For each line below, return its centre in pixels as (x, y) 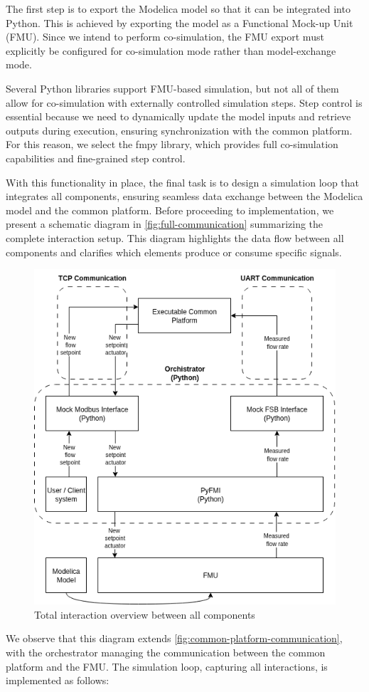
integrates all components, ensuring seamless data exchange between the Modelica (184, 196)
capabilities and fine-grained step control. (96, 158)
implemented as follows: (58, 680)
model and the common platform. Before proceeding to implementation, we (170, 210)
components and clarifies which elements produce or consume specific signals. (174, 252)
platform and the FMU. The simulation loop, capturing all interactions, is (167, 666)
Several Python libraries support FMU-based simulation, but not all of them (172, 88)
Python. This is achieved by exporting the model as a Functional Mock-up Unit (180, 22)
